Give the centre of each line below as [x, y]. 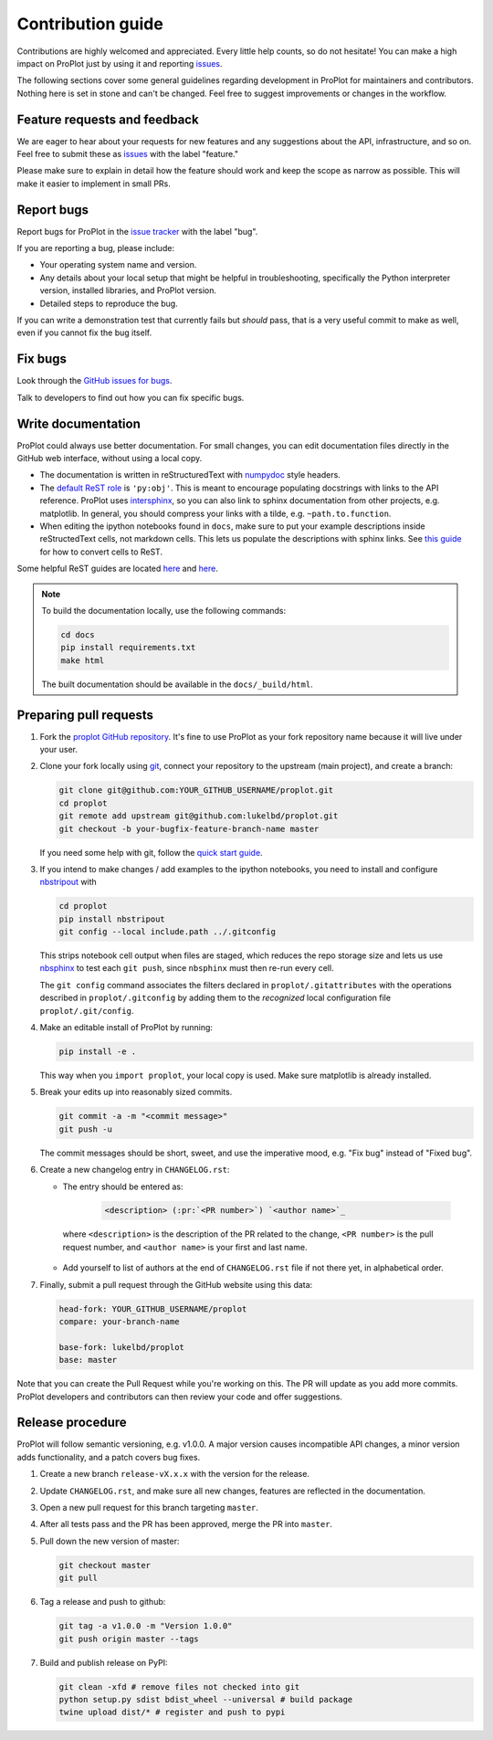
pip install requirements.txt [128, 648]
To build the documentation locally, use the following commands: [164, 610]
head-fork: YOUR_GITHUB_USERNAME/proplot [153, 1309]
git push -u [86, 1129]
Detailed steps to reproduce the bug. [109, 303]
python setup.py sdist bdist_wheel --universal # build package [206, 1699]
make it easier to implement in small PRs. [94, 184]
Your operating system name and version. [118, 265]
